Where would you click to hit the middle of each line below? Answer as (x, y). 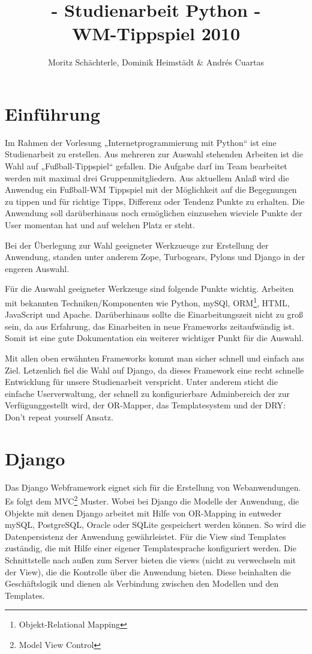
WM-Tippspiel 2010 (156, 33)
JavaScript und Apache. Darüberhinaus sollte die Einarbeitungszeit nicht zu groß (154, 314)
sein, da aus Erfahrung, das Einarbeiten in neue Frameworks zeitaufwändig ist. (150, 326)
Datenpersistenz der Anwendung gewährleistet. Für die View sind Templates (145, 536)
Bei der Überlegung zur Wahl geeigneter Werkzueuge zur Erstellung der (137, 245)
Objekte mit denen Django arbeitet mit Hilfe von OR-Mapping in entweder (143, 513)
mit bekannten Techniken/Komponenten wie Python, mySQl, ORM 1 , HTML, (147, 301)
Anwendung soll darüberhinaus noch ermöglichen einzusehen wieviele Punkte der (154, 213)
